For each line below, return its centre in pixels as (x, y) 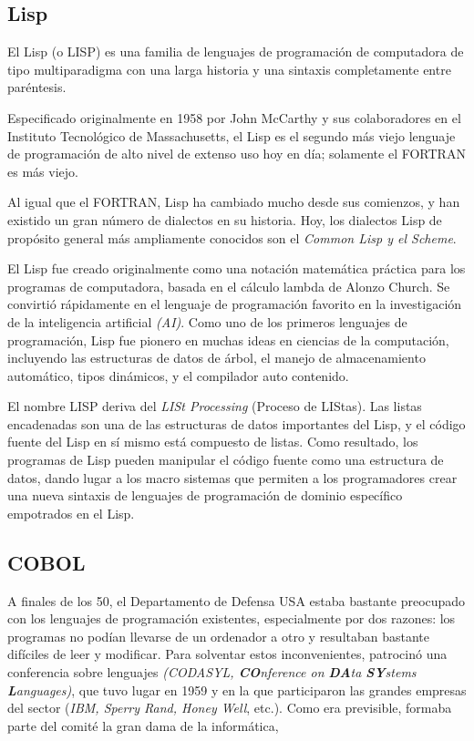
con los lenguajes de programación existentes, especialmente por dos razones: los (232, 618)
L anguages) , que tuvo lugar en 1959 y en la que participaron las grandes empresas (237, 690)
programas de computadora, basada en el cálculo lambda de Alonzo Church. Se (229, 286)
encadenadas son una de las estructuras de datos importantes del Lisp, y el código (237, 423)
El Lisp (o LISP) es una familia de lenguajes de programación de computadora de (236, 51)
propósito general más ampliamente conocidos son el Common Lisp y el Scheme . (232, 237)
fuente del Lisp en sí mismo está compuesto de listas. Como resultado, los (213, 442)
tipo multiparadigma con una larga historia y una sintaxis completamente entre (229, 69)
